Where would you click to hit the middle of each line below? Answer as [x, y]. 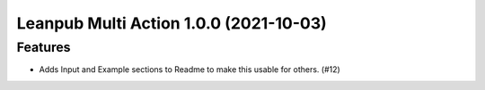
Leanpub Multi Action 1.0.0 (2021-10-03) [172, 23]
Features [44, 47]
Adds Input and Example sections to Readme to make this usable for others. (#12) [190, 70]
